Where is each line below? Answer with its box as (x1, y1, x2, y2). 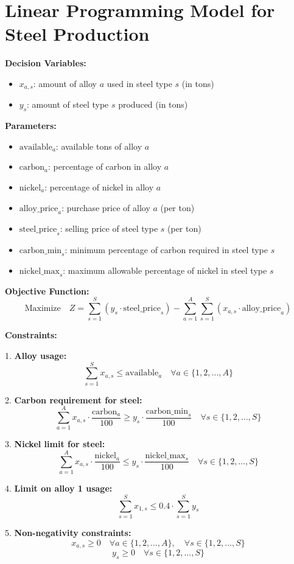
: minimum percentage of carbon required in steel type (65, 243, 268, 256)
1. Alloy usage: (5, 349, 67, 362)
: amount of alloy (33, 77, 97, 89)
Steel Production (5, 21, 150, 46)
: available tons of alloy (55, 139, 142, 152)
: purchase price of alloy (61, 201, 150, 214)
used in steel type (107, 77, 172, 89)
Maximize (24, 304, 61, 313)
